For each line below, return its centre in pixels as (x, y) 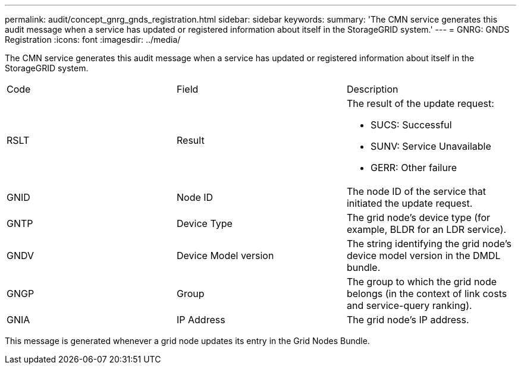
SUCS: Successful (411, 125)
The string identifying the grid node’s (429, 244)
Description (372, 89)
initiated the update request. (409, 203)
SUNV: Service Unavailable (431, 146)
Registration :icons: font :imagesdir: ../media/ (93, 40)
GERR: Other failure (413, 168)
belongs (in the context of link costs (427, 294)
